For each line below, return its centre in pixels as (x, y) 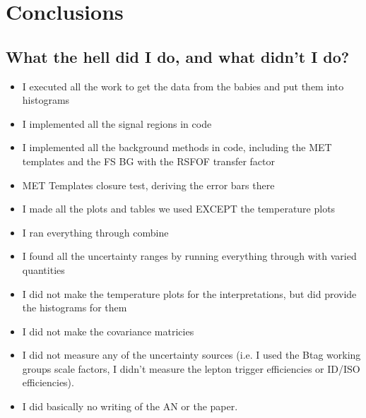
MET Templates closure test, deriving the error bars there (148, 185)
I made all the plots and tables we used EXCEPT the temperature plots (179, 209)
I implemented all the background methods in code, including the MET (177, 147)
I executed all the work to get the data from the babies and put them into (183, 86)
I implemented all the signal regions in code (117, 123)
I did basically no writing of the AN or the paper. (130, 406)
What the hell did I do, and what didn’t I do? (178, 56)
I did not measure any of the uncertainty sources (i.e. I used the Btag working (191, 355)
